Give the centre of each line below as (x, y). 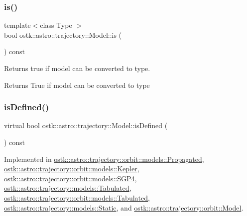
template (17, 25)
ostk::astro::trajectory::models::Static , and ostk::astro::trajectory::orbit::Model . (124, 207)
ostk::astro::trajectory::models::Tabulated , (68, 188)
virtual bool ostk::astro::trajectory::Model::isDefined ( (86, 125)
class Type (56, 25)
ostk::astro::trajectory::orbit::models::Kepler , (72, 169)
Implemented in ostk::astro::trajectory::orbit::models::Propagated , (104, 159)
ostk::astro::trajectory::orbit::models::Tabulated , (77, 197)
